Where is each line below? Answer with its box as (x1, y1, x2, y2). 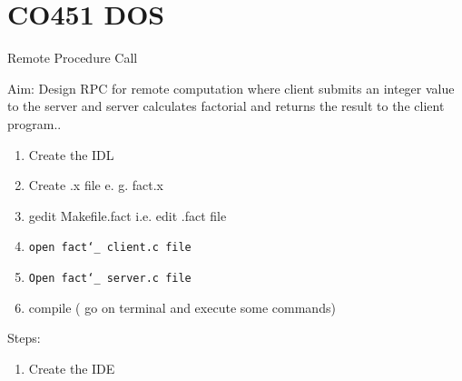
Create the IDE (28, 358, 115, 377)
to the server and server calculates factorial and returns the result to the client (7, 96, 445, 115)
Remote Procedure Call (7, 48, 138, 67)
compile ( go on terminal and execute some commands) (28, 297, 336, 316)
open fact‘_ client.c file (28, 241, 192, 255)
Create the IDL (28, 145, 114, 164)
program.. (7, 114, 62, 133)
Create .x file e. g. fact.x (28, 175, 163, 195)
